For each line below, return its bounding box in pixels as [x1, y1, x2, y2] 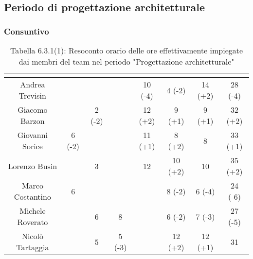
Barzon [20, 115, 45, 126]
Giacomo [18, 104, 48, 115]
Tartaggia [16, 242, 49, 253]
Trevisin [18, 90, 46, 101]
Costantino [14, 191, 51, 202]
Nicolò [21, 230, 43, 242]
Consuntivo [4, 25, 49, 37]
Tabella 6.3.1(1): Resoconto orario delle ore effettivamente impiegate [10, 45, 243, 56]
